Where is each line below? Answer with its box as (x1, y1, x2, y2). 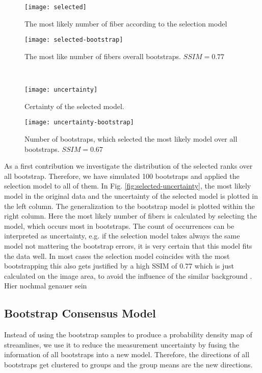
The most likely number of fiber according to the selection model (24, 18, 227, 29)
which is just (194, 260, 234, 271)
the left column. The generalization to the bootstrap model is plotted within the (4, 200, 255, 211)
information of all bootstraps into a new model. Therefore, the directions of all (4, 349, 250, 360)
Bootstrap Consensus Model (4, 305, 156, 321)
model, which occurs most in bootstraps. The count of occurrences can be (4, 220, 234, 231)
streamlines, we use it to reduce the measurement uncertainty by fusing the (4, 339, 239, 350)
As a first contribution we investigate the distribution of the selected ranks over (4, 161, 253, 171)
